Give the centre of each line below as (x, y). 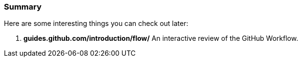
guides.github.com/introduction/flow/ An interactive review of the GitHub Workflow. (161, 38)
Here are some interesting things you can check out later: (96, 24)
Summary (23, 7)
